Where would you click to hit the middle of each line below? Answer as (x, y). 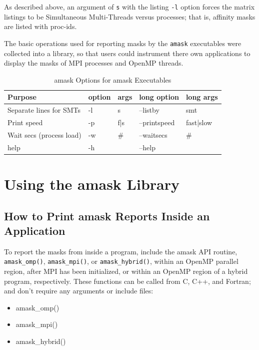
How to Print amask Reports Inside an (107, 216)
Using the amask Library (92, 184)
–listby (149, 110)
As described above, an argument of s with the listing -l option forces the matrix (129, 7)
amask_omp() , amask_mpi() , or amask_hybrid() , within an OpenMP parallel (121, 261)
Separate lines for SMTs (44, 110)
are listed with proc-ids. (40, 26)
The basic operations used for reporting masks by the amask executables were (123, 43)
